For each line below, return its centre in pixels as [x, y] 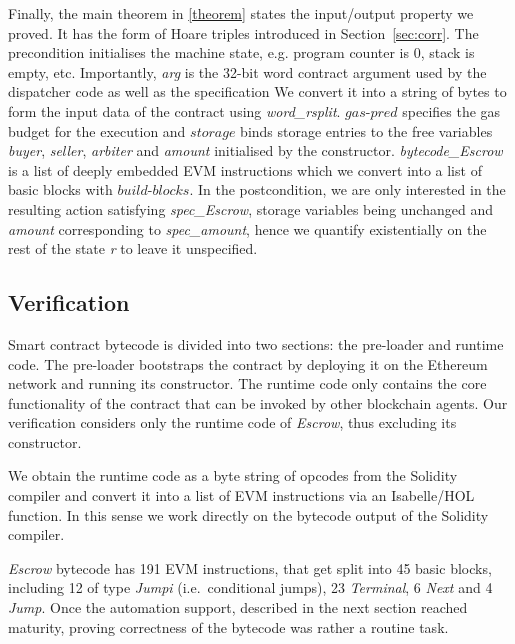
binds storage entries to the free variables [366, 130]
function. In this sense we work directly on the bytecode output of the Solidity [248, 514]
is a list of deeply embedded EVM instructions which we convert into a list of [245, 169]
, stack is [447, 52]
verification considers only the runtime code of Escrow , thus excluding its [232, 422]
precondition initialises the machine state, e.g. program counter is [209, 52]
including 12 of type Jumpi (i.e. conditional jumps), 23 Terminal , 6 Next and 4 [250, 587]
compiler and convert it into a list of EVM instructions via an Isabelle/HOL [241, 495]
